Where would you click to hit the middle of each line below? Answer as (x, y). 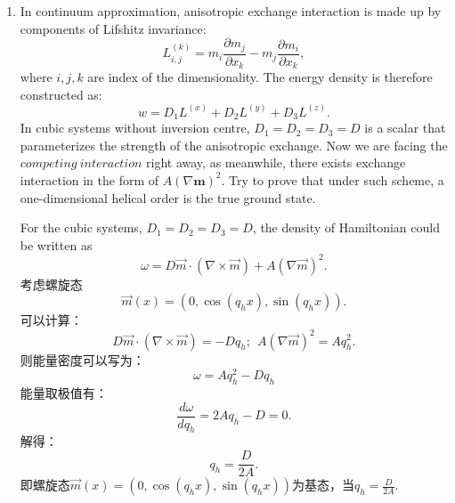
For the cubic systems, (81, 227)
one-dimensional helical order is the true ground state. (168, 197)
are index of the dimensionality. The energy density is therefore (260, 77)
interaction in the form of (89, 179)
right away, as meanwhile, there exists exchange (276, 162)
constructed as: (61, 94)
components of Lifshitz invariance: (113, 28)
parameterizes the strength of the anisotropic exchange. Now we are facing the (234, 145)
